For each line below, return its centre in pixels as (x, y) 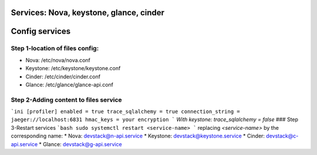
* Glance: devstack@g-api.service (81, 144)
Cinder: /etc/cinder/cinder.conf (63, 77)
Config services (41, 31)
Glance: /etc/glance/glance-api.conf (70, 84)
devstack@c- (282, 136)
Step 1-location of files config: (55, 49)
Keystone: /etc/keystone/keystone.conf (73, 68)
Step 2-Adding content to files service (67, 99)
